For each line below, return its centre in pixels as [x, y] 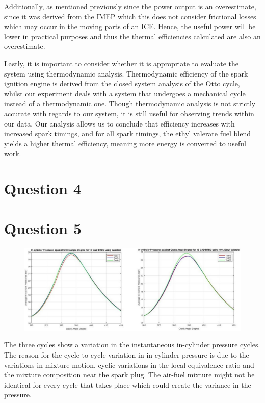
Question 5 [43, 228]
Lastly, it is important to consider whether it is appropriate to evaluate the [121, 63]
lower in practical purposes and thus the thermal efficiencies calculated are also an [132, 36]
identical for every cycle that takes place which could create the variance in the [128, 384]
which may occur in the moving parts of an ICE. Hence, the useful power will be [130, 26]
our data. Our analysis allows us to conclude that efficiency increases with [120, 123]
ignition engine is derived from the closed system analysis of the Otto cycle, [122, 83]
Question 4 [43, 188]
